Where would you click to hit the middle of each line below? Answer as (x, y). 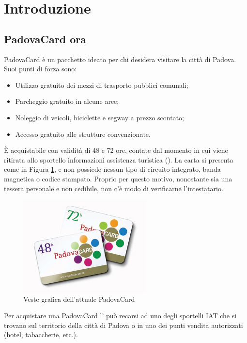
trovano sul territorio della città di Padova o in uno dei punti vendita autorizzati (123, 325)
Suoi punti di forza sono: (40, 69)
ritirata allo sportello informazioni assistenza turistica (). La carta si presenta (119, 159)
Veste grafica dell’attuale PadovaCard (79, 299)
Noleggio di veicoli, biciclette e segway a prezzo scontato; (100, 117)
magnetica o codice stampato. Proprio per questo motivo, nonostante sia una (118, 178)
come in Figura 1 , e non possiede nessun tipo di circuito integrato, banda (112, 169)
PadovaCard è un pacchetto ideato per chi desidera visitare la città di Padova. (120, 59)
